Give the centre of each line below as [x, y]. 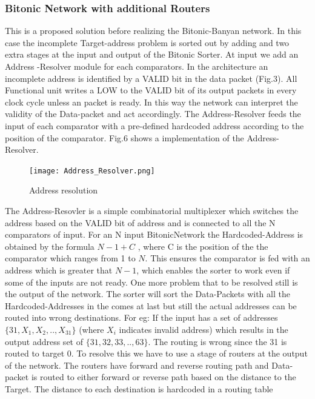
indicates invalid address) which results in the [204, 329]
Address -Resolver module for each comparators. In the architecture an [137, 66]
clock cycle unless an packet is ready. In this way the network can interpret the [151, 102]
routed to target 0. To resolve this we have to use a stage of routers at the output [156, 353]
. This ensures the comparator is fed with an [227, 258]
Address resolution [64, 190]
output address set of [44, 341]
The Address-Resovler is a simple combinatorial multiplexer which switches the [152, 210]
